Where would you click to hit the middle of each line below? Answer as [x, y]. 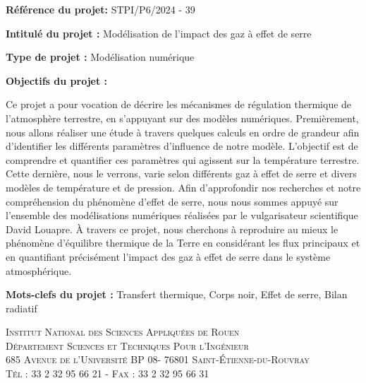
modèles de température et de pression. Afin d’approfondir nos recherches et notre [183, 187]
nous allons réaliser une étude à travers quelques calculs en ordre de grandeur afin [183, 132]
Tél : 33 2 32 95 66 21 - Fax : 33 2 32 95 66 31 [108, 373]
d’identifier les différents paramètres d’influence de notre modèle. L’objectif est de [182, 146]
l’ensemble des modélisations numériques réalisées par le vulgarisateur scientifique [182, 215]
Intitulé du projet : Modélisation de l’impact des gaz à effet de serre [159, 33]
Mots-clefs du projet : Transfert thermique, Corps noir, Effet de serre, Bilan [177, 294]
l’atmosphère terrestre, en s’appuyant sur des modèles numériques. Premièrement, [182, 118]
